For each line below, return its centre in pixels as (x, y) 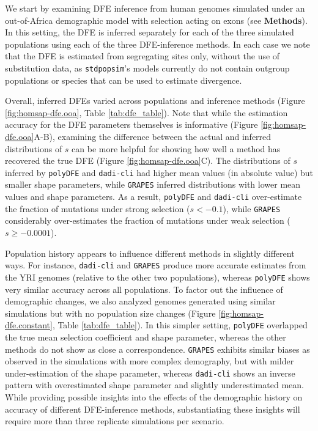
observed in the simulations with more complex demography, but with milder (150, 361)
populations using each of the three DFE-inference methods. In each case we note (157, 44)
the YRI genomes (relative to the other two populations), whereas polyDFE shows (157, 277)
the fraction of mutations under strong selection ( (98, 208)
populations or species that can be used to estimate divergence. (124, 80)
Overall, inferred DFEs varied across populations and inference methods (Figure (155, 101)
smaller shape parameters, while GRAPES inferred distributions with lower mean (153, 184)
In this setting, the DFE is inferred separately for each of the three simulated (150, 32)
